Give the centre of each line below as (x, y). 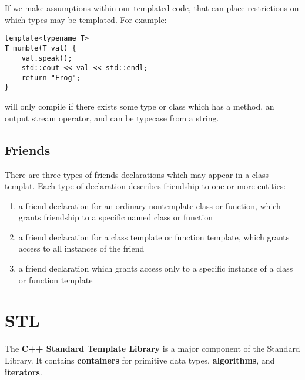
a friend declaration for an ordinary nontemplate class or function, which (150, 205)
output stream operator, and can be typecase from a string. (112, 118)
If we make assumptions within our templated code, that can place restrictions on (152, 8)
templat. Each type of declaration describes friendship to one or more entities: (145, 186)
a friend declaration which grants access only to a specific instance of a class (156, 268)
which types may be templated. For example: (86, 19)
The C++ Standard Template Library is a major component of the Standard (152, 348)
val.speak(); (47, 58)
